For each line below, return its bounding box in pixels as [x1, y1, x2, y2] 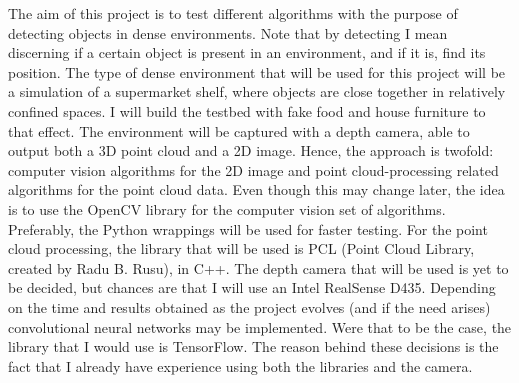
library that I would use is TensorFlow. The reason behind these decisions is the [8, 336, 499, 357]
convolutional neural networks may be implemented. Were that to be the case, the [8, 316, 512, 337]
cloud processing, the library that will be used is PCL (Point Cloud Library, [8, 238, 475, 259]
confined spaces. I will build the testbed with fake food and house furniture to [8, 100, 486, 121]
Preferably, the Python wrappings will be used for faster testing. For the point [8, 218, 488, 239]
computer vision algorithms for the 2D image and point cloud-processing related [8, 159, 499, 180]
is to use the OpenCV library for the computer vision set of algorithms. [8, 198, 446, 219]
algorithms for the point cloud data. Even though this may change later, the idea [8, 179, 505, 200]
